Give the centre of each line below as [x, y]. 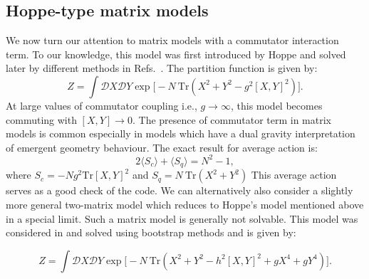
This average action [294, 175]
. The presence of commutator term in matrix [232, 119]
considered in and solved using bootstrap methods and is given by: [151, 232]
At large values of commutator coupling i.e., [102, 105]
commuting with [41, 119]
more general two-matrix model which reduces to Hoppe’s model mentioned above [185, 204]
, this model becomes [276, 105]
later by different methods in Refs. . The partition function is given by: [162, 68]
